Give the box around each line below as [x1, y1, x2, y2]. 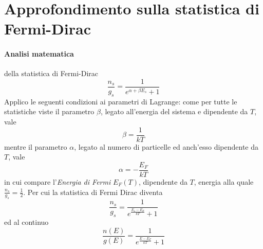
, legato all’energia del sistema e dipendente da [100, 106, 248, 117]
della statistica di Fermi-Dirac [4, 68, 99, 79]
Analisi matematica [4, 48, 74, 59]
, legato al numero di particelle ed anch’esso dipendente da [74, 141, 259, 152]
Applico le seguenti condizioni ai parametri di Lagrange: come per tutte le [4, 96, 237, 106]
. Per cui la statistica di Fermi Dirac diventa [23, 186, 163, 197]
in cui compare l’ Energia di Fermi [4, 176, 111, 187]
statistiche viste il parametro [4, 106, 95, 117]
